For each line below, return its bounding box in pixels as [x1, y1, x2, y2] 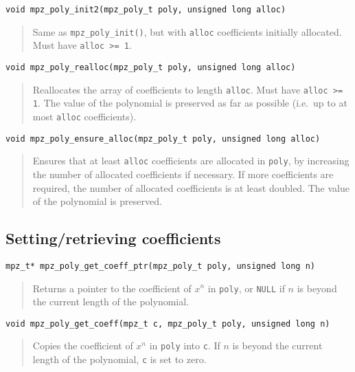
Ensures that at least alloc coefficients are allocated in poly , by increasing [32, 153, 350, 168]
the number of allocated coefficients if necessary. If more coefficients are [32, 166, 334, 181]
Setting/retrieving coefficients [5, 228, 221, 249]
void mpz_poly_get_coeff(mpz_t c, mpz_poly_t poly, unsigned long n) [5, 318, 330, 329]
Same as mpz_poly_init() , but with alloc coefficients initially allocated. [32, 24, 342, 39]
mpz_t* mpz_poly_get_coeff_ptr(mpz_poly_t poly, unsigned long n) [5, 261, 316, 271]
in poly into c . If [149, 338, 220, 353]
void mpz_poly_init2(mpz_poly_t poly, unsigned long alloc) [5, 5, 286, 14]
